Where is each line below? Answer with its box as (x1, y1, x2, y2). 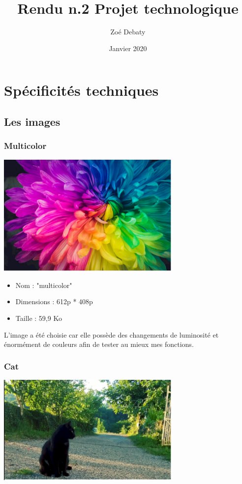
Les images (4, 114, 60, 129)
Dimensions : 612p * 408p (15, 296, 93, 307)
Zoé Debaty (110, 27, 146, 37)
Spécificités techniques (4, 80, 159, 100)
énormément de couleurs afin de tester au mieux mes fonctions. (4, 339, 194, 349)
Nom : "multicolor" (15, 280, 72, 290)
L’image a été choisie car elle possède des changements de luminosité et (4, 329, 219, 340)
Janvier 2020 (109, 43, 147, 53)
